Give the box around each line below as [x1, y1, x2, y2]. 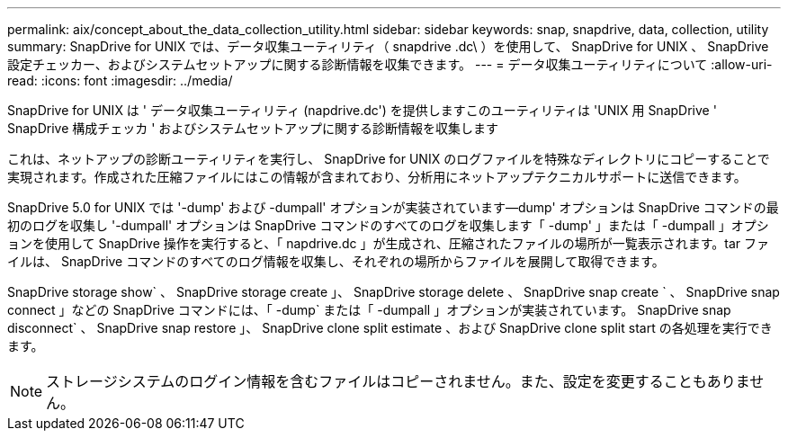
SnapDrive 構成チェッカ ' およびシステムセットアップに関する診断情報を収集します [7, 121, 498, 136]
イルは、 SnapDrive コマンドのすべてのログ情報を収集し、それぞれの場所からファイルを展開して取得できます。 [7, 254, 665, 269]
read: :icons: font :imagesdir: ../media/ [7, 73, 233, 88]
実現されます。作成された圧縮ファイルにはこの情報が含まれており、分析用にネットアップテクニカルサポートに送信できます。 [7, 169, 747, 184]
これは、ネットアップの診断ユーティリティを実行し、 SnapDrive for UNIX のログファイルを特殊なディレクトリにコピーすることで [7, 151, 770, 166]
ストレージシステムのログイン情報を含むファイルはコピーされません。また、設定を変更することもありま [46, 372, 750, 390]
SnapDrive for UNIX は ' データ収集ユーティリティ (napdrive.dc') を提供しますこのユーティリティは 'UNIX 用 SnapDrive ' [7, 103, 717, 118]
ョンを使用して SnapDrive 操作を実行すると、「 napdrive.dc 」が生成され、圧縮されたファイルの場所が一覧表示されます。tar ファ [7, 236, 770, 251]
